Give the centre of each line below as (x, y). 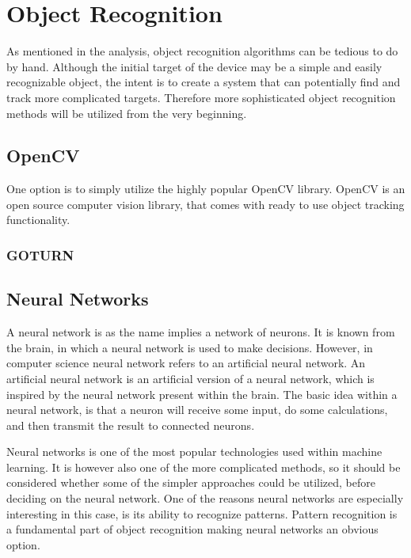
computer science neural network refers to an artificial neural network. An (186, 363)
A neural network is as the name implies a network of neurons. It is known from (201, 332)
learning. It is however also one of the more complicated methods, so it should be (204, 467)
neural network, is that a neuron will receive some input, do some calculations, (197, 410)
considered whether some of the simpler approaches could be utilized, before (191, 482)
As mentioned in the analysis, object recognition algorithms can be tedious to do (202, 51)
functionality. (38, 220)
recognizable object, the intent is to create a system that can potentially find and (204, 82)
